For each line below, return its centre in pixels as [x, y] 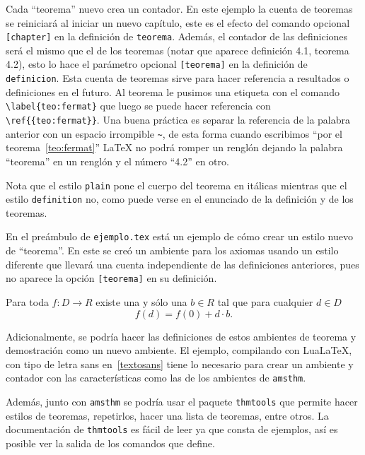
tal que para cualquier [265, 301]
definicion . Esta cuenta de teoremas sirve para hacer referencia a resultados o [178, 78]
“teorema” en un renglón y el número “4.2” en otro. [117, 161]
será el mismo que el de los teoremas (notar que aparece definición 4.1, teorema [178, 50]
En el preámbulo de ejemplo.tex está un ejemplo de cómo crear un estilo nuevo [180, 236]
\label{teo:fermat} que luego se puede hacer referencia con [138, 106]
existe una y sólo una [141, 301]
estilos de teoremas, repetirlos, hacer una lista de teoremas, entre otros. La [167, 415]
